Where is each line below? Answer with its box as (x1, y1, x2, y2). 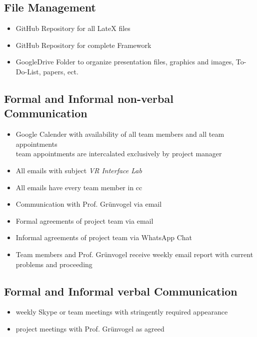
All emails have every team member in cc (15, 182, 142, 192)
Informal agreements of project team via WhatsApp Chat (15, 232, 192, 243)
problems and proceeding (15, 259, 92, 269)
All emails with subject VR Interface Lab (15, 165, 142, 175)
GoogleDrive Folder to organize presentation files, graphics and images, (15, 56, 234, 67)
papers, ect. (43, 66, 78, 76)
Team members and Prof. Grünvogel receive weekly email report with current (15, 249, 253, 259)
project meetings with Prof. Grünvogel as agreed (15, 323, 164, 334)
